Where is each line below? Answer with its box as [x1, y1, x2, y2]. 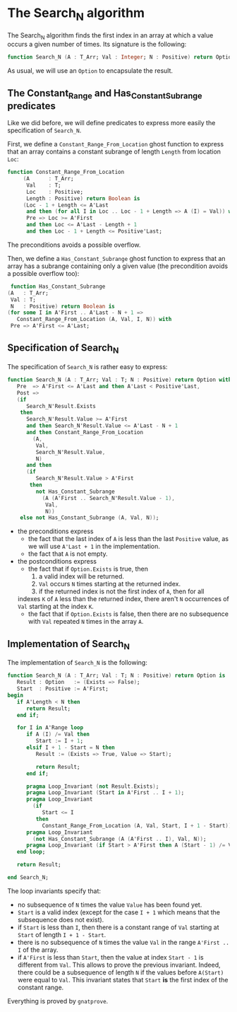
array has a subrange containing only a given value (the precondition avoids [7, 262, 228, 270]
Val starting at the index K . [17, 603, 94, 611]
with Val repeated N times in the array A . [28, 617, 144, 626]
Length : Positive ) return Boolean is [25, 194, 140, 202]
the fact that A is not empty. [28, 549, 108, 558]
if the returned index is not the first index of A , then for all [38, 587, 205, 595]
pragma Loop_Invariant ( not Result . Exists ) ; [25, 783, 159, 790]
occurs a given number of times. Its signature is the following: [7, 40, 187, 49]
